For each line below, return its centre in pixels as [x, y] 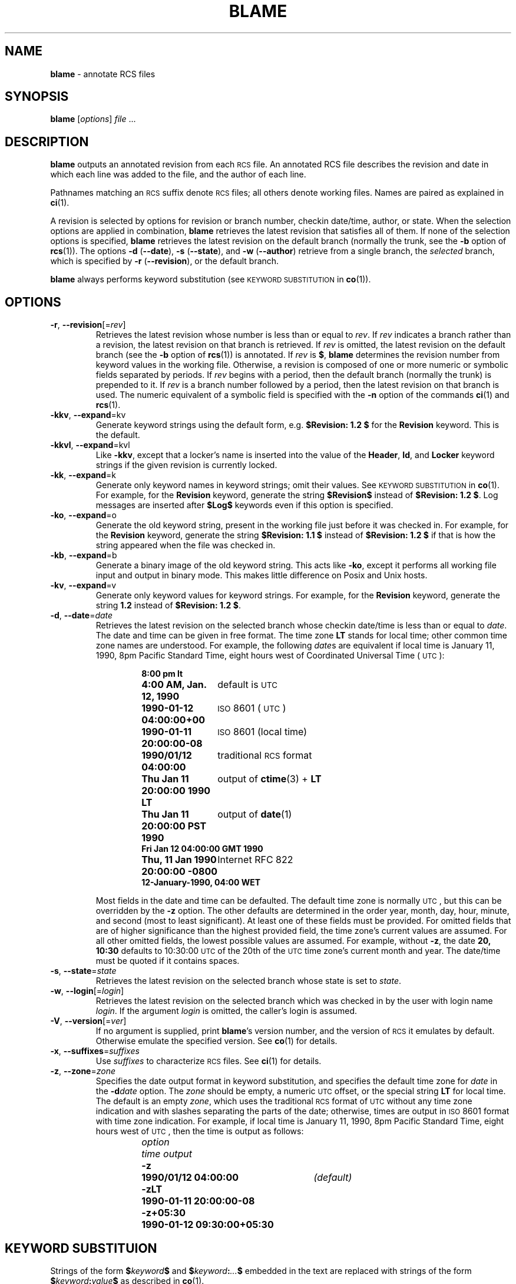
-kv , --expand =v [83, 585]
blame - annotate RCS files [103, 74]
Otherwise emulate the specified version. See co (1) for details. [216, 1041]
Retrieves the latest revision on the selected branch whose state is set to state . [248, 981]
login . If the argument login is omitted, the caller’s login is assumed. [226, 1011]
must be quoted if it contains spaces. [168, 961]
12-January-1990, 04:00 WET [201, 883]
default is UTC [247, 685]
